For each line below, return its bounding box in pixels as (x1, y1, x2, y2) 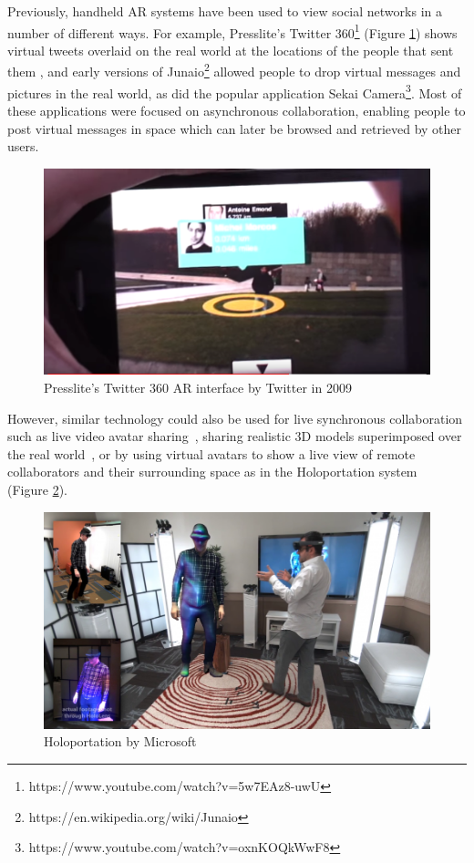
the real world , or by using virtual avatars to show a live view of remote (7, 444, 416, 463)
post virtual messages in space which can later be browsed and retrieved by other (7, 118, 462, 138)
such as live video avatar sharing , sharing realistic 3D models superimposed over (7, 426, 462, 446)
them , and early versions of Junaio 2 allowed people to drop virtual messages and (7, 59, 461, 81)
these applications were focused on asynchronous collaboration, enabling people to (7, 100, 466, 119)
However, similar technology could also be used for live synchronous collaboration (7, 408, 463, 427)
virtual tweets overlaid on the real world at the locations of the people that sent (7, 40, 454, 59)
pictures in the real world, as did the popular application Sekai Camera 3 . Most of (7, 80, 462, 102)
